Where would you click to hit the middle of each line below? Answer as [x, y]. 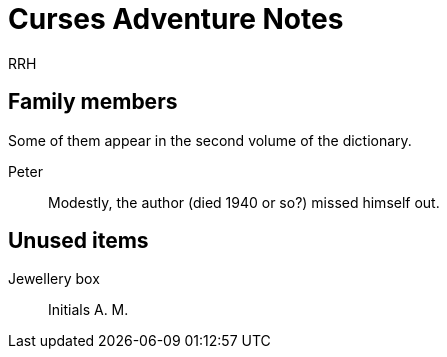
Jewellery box [54, 279]
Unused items [78, 241]
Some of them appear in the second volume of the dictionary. [210, 140]
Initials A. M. [88, 310]
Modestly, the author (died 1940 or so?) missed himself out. [244, 202]
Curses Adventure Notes [176, 19]
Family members [93, 102]
